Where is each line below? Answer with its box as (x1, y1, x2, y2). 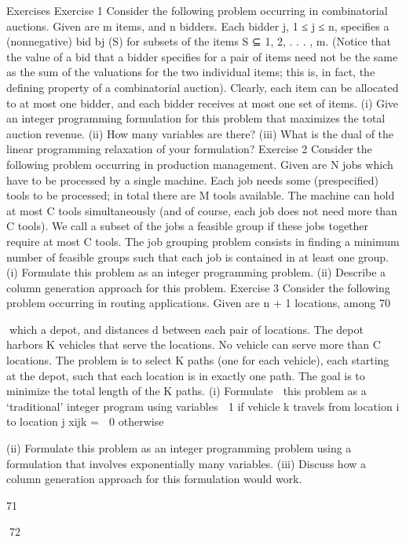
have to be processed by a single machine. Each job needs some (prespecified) (6, 171, 379, 188)
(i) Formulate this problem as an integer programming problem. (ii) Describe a (6, 264, 386, 280)
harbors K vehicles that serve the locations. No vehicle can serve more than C (6, 336, 381, 353)
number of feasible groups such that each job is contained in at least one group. (6, 248, 390, 265)
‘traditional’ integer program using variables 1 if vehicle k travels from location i (6, 397, 400, 414)
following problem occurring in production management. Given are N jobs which (6, 156, 393, 172)
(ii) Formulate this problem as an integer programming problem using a (6, 440, 352, 456)
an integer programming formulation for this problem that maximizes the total (6, 110, 386, 126)
